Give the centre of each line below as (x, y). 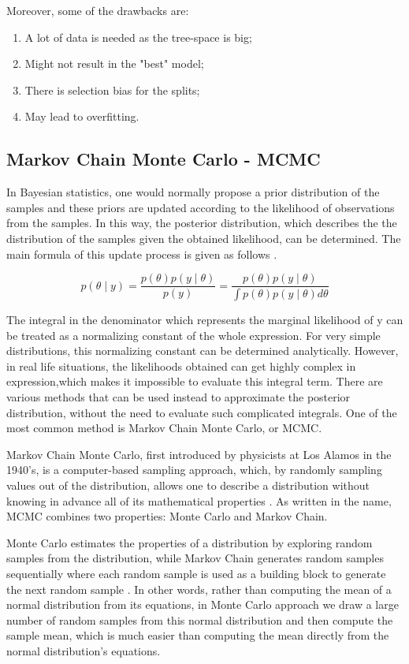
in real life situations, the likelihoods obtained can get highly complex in (181, 366)
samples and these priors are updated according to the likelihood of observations (201, 207)
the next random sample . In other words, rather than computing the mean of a (199, 589)
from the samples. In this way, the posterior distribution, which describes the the (202, 223)
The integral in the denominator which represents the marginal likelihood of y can (205, 320)
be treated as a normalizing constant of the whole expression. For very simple (193, 335)
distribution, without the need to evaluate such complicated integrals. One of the (202, 412)
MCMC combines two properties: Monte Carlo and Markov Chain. (167, 516)
